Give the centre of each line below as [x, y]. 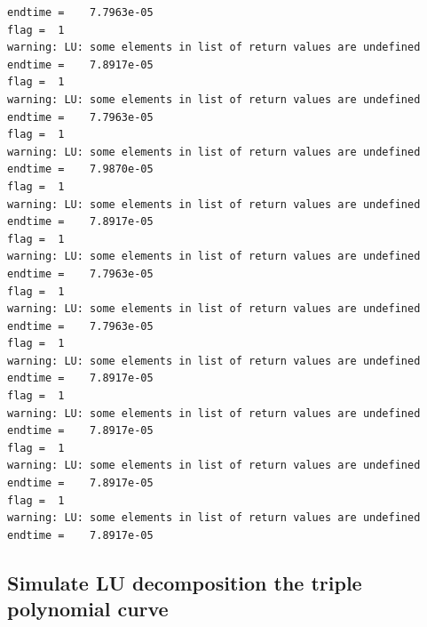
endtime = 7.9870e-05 [80, 169]
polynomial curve [88, 609]
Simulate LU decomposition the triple [185, 582]
